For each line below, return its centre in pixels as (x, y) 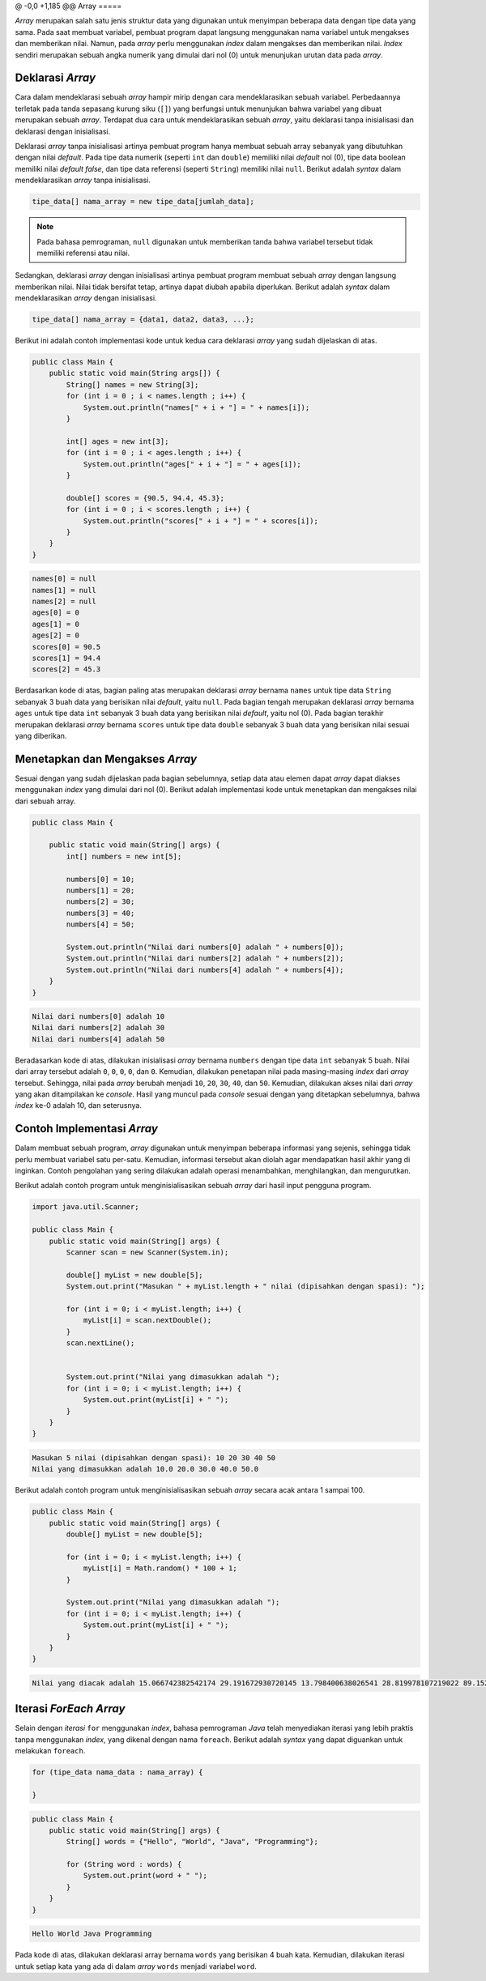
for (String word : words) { (124, 1864)
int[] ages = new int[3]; (117, 441)
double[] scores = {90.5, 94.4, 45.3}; (145, 498)
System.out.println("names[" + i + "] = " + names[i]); (196, 407)
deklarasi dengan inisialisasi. (63, 131)
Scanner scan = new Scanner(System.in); (147, 1253)
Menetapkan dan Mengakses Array (106, 758)
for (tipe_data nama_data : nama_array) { (117, 1772)
